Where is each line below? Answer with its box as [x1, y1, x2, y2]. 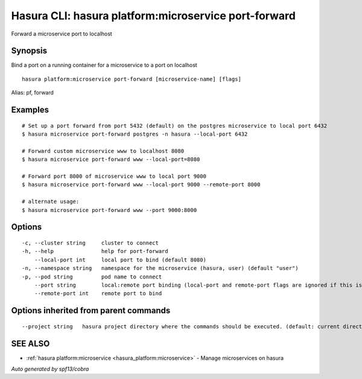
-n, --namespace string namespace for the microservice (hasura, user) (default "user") [22, 265, 299, 272]
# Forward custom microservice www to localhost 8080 [22, 148, 184, 154]
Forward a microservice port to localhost [11, 30, 113, 37]
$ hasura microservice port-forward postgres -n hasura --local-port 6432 [22, 131, 248, 138]
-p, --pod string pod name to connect [22, 273, 162, 280]
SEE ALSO [11, 338, 50, 349]
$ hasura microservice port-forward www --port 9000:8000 [22, 207, 197, 213]
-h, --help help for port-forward [22, 248, 168, 255]
